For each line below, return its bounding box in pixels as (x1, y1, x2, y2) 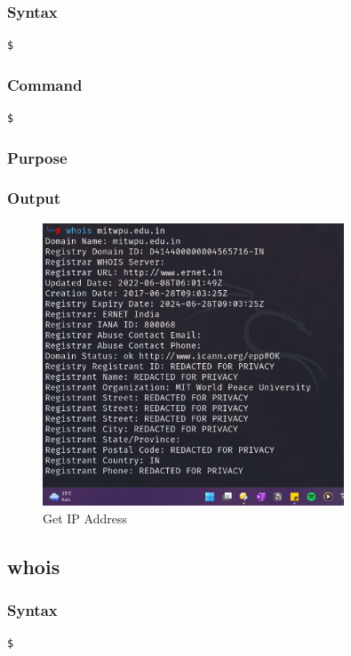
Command (7, 73, 83, 95)
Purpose (7, 146, 68, 168)
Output (7, 187, 61, 209)
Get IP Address (43, 508, 127, 527)
